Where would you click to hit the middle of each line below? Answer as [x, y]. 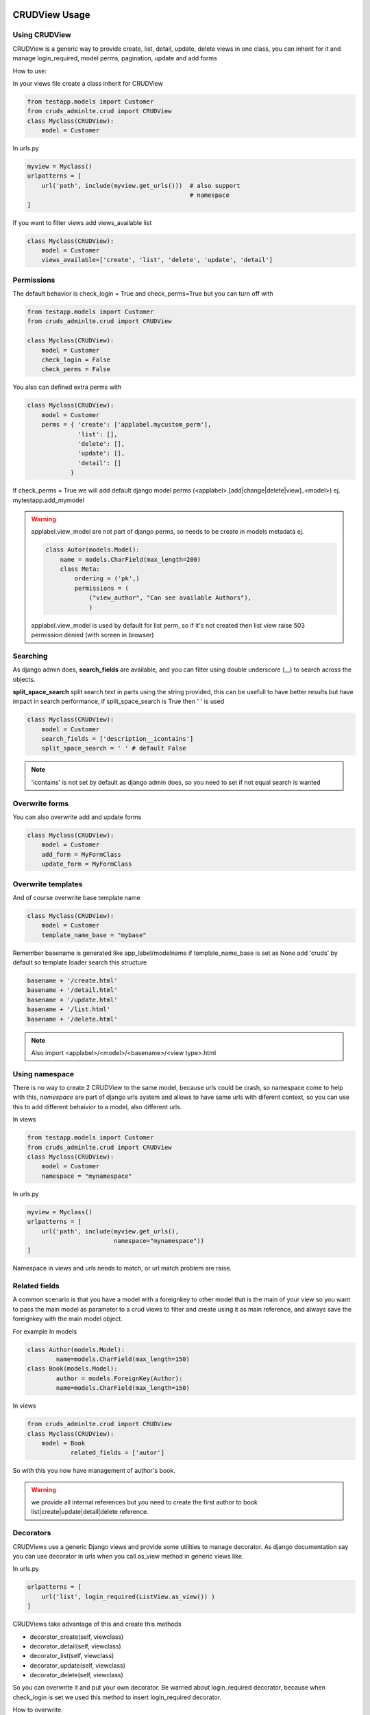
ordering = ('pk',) [107, 579]
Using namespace [44, 1074]
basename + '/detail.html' [72, 990]
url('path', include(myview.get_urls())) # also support [141, 186]
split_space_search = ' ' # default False [114, 748]
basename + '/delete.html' [72, 1019]
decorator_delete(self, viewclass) [76, 1675]
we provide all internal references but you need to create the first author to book [145, 1502]
